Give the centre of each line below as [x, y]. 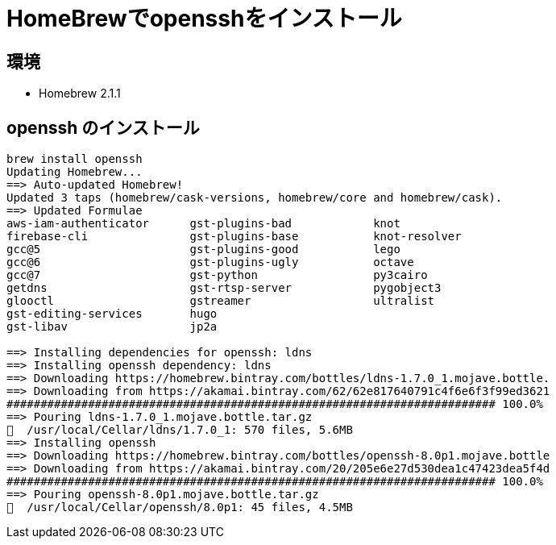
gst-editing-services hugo [112, 314]
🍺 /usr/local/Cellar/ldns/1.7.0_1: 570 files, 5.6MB [180, 430]
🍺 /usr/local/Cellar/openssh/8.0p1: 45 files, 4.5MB [180, 508]
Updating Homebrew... [75, 172]
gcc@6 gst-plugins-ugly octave [210, 262]
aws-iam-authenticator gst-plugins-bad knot [203, 224]
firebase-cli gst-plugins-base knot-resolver [234, 237]
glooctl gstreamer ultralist [221, 301]
